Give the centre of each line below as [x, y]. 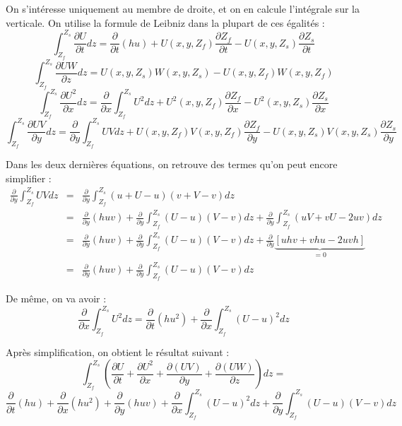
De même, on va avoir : [56, 298]
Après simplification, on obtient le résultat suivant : [118, 351]
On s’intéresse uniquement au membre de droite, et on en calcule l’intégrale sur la [183, 8]
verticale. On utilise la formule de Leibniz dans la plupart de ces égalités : [165, 22]
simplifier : [29, 178]
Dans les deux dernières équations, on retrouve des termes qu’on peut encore [172, 164]
